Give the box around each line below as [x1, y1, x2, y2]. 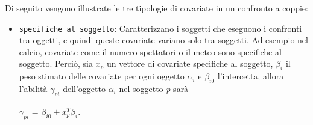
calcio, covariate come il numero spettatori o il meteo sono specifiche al [19, 45, 282, 58]
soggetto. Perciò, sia [19, 57, 93, 70]
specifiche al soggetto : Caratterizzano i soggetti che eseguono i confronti [19, 22, 302, 34]
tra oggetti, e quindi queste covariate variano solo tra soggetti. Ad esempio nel [19, 34, 308, 46]
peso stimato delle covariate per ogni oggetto [19, 70, 185, 82]
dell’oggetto [63, 82, 106, 95]
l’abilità [19, 82, 48, 95]
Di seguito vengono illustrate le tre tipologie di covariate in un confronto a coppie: [5, 2, 308, 14]
